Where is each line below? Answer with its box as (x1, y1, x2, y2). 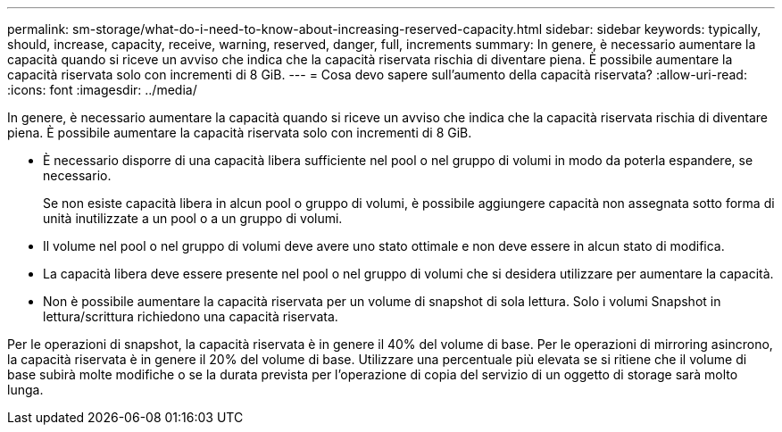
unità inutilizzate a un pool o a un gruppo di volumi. (43, 211, 343, 226)
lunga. (7, 382, 44, 397)
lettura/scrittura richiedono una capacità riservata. (43, 309, 338, 324)
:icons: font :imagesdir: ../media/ (7, 82, 197, 97)
